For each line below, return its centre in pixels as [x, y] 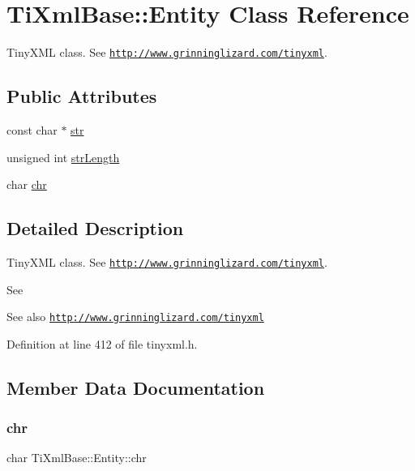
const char [32, 129]
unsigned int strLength [63, 157]
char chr [27, 184]
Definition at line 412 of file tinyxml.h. [102, 343]
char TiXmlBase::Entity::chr [77, 458]
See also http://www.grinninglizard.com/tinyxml [135, 317]
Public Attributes [82, 96]
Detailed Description [95, 228]
